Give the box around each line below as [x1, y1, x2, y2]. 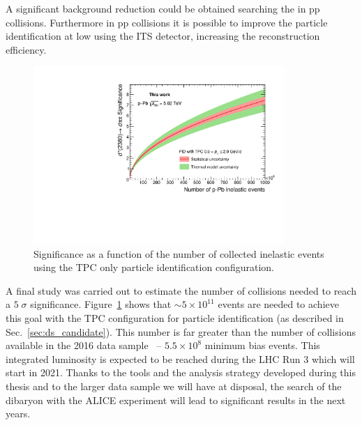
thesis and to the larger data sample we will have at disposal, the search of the [6, 379, 342, 394]
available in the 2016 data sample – [6, 338, 162, 353]
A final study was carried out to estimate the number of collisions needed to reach [6, 283, 356, 297]
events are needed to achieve [218, 297, 339, 311]
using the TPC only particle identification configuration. [33, 260, 274, 275]
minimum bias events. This [204, 338, 320, 353]
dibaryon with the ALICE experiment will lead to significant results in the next [6, 392, 346, 407]
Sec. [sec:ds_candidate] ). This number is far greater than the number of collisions [6, 324, 356, 339]
